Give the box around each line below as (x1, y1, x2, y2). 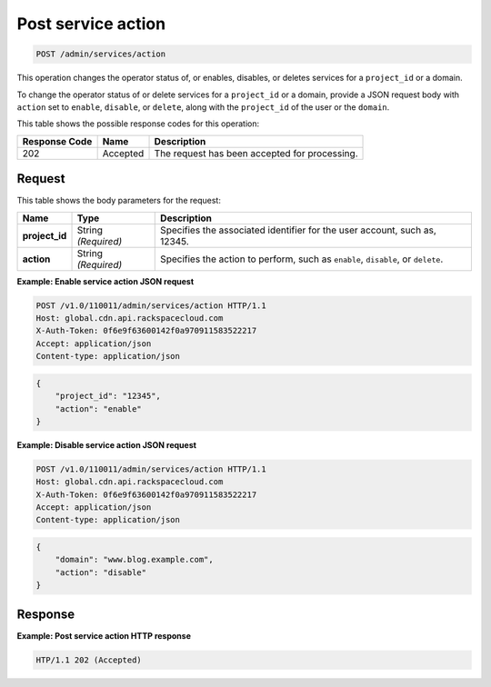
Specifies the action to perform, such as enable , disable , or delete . (160, 253, 444, 265)
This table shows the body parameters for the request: (16, 195, 222, 206)
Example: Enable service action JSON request (16, 275, 195, 286)
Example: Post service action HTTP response (16, 630, 191, 641)
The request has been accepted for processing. (154, 146, 358, 159)
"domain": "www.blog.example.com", (55, 554, 214, 565)
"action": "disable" (55, 567, 147, 577)
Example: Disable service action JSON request (16, 439, 197, 450)
